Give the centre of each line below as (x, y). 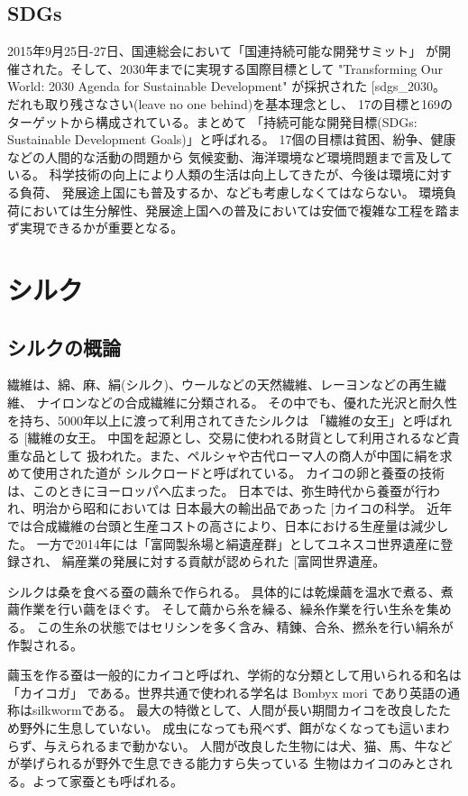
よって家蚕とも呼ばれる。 (107, 780)
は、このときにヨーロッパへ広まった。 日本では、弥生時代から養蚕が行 (218, 490)
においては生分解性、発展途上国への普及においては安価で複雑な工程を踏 (234, 210)
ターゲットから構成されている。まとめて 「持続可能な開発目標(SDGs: (212, 121)
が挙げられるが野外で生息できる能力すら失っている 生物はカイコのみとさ (224, 763)
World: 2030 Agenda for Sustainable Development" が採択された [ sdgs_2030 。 (227, 86)
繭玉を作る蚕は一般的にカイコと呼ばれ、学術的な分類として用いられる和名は (234, 675)
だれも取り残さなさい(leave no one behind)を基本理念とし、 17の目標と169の (230, 103)
